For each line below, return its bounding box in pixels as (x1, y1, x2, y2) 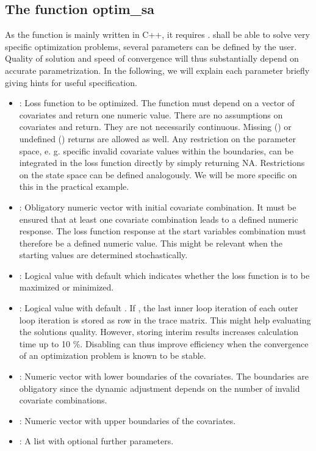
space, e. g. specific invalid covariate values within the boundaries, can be (19, 144, 293, 157)
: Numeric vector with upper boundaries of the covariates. (19, 414, 236, 427)
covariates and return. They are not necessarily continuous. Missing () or (19, 120, 292, 133)
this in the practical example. (19, 180, 129, 193)
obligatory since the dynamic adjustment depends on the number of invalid (19, 381, 300, 394)
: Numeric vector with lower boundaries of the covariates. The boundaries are (19, 370, 309, 383)
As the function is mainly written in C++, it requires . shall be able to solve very (5, 28, 310, 41)
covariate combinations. (19, 394, 107, 406)
